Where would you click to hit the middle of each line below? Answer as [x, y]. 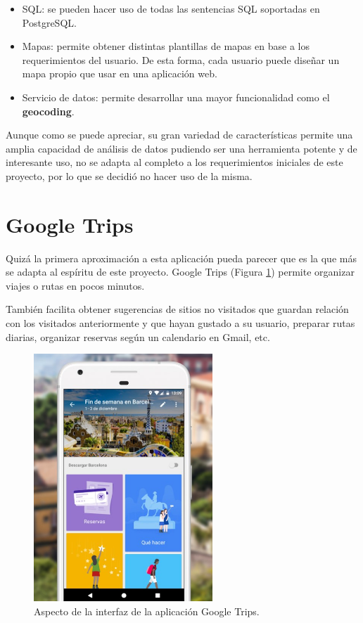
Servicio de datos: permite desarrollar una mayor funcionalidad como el [176, 97]
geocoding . [48, 111]
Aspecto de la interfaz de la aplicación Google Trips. [147, 611]
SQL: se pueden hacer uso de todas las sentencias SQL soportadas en [171, 8]
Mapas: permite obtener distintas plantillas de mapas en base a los [166, 46]
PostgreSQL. [49, 22]
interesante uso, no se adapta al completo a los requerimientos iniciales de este [174, 162]
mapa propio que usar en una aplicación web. [120, 73]
